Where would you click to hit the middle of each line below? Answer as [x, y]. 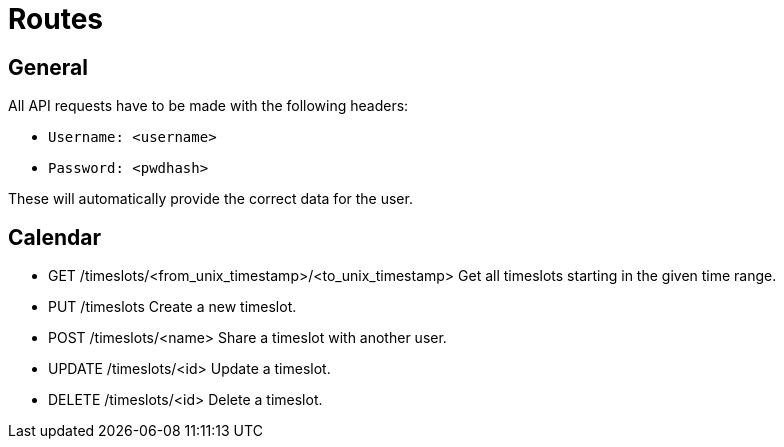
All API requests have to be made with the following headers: [208, 106]
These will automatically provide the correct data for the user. [210, 199]
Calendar [54, 237]
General [48, 67]
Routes [55, 19]
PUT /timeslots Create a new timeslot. [172, 307]
